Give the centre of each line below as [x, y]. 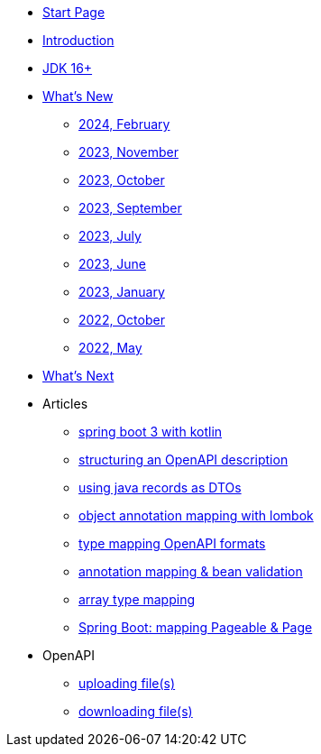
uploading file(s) [127, 683]
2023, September [130, 208]
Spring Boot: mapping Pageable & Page [196, 627]
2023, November [128, 152]
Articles [65, 404]
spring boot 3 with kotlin [151, 432]
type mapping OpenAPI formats [172, 543]
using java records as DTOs [160, 487]
